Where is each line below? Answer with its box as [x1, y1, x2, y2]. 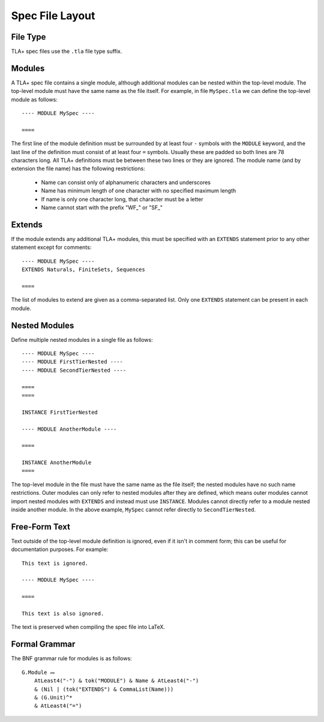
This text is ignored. [22, 559, 89, 567]
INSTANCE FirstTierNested [22, 408, 98, 416]
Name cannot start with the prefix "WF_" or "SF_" [41, 204, 163, 211]
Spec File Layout [11, 9, 95, 22]
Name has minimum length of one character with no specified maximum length [41, 187, 236, 194]
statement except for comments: [11, 243, 92, 251]
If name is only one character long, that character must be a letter [41, 195, 203, 203]
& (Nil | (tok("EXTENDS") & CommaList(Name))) [34, 685, 174, 693]
